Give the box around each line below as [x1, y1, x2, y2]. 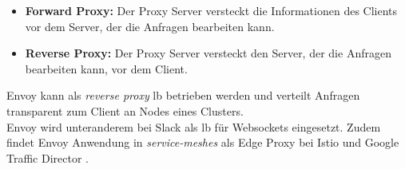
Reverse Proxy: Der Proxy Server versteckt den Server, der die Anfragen [25, 45, 391, 61]
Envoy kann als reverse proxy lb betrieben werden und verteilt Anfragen [6, 87, 360, 104]
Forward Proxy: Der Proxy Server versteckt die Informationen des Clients [25, 2, 398, 18]
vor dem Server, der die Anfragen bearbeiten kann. [25, 18, 275, 34]
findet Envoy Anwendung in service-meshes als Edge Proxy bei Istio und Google [6, 134, 399, 151]
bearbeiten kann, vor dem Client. [25, 60, 188, 77]
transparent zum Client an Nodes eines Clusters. [6, 102, 244, 119]
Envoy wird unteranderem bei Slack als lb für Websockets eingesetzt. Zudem [6, 118, 381, 135]
